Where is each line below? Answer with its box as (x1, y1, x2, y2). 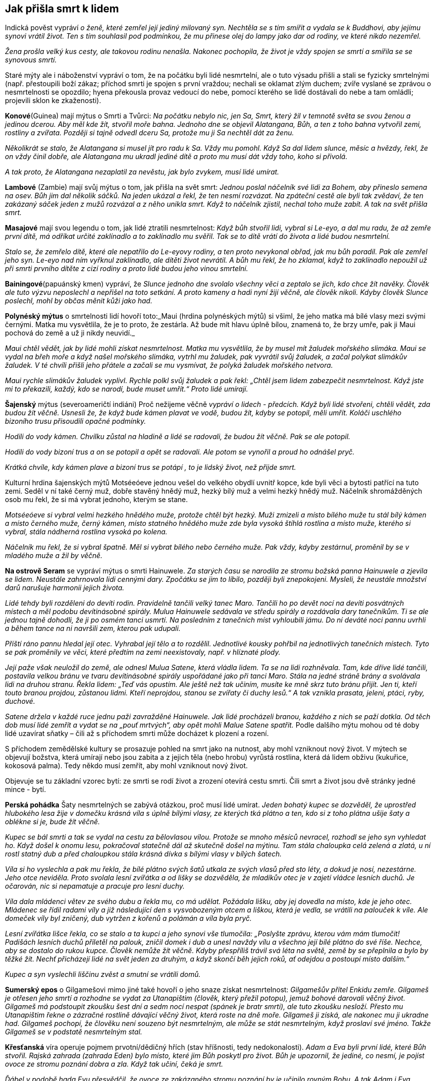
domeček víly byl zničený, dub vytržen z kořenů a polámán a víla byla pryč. (5, 914, 252, 923)
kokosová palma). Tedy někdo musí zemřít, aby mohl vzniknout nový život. (5, 761, 248, 770)
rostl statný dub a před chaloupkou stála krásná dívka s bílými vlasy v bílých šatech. (5, 850, 282, 858)
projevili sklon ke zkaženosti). (5, 96, 101, 105)
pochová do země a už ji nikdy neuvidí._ (5, 329, 135, 338)
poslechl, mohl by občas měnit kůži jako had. (5, 296, 153, 305)
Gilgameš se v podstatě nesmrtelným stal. (5, 1027, 143, 1036)
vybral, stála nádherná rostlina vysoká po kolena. (5, 527, 167, 536)
